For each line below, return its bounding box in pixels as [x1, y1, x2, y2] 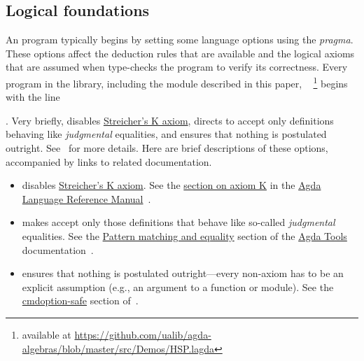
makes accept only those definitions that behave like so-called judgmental [22, 215, 335, 229]
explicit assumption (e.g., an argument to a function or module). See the [22, 279, 334, 294]
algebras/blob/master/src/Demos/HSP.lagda [22, 341, 215, 355]
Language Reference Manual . [22, 191, 151, 206]
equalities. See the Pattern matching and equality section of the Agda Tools [22, 228, 347, 243]
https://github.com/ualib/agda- [74, 327, 211, 341]
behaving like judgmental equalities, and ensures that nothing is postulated [6, 127, 327, 141]
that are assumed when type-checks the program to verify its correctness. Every [6, 59, 348, 74]
